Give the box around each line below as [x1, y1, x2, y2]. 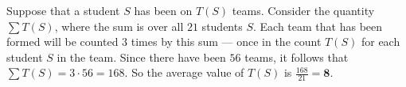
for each [361, 33, 400, 50]
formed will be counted [6, 33, 119, 50]
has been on [134, 2, 193, 18]
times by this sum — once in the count [131, 33, 322, 50]
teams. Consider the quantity [232, 2, 375, 18]
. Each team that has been [252, 17, 383, 34]
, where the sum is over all [54, 17, 184, 34]
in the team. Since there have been [57, 48, 226, 65]
